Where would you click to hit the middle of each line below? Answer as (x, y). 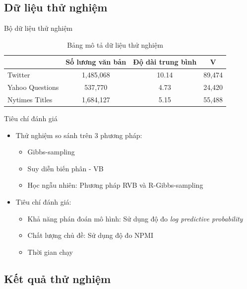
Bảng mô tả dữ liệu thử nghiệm (115, 44)
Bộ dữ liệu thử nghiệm (38, 28)
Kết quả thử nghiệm (58, 278)
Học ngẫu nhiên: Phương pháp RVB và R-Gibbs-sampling (115, 185)
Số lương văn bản (96, 62)
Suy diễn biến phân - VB (65, 168)
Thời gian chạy (50, 252)
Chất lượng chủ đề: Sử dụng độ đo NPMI (90, 235)
